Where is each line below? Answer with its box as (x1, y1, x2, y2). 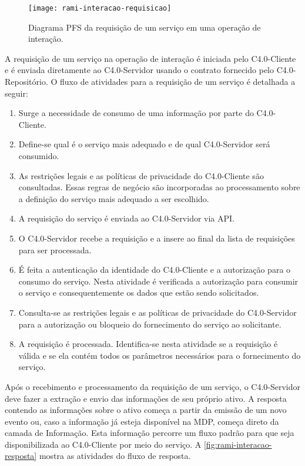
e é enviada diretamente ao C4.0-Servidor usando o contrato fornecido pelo (5, 64, 274, 76)
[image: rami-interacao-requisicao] (28, 4, 172, 12)
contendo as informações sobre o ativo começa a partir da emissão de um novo (5, 404, 287, 416)
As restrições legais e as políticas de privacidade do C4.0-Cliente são (18, 169, 264, 181)
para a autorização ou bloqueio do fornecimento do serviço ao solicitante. (18, 318, 281, 330)
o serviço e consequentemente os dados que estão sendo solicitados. (18, 286, 259, 299)
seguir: (5, 87, 28, 99)
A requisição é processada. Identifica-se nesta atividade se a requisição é (18, 338, 278, 350)
